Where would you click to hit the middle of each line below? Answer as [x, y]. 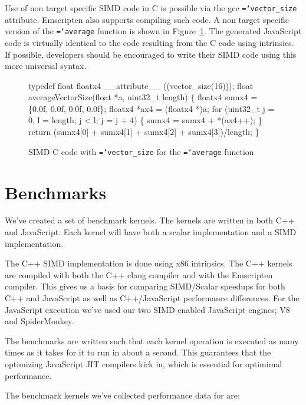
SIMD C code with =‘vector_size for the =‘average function [141, 151]
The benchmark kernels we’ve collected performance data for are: [122, 395]
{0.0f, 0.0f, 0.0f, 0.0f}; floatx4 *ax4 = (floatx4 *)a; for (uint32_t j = [152, 108]
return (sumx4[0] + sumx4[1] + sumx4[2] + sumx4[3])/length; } [144, 132]
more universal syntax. [46, 66]
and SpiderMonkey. [40, 321]
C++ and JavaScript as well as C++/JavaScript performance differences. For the [152, 298]
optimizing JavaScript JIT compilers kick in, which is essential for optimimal [144, 363]
